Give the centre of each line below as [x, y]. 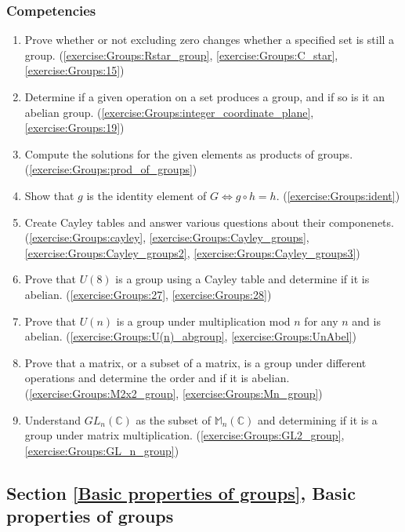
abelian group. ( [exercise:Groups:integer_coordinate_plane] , [169, 112]
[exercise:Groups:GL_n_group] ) [102, 450]
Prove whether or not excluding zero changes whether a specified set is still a [210, 40]
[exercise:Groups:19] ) [74, 128]
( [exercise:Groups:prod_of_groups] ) [111, 169]
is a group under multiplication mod [203, 321]
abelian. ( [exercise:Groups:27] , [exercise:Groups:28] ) [148, 294]
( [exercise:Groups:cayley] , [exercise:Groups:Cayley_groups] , [167, 237]
